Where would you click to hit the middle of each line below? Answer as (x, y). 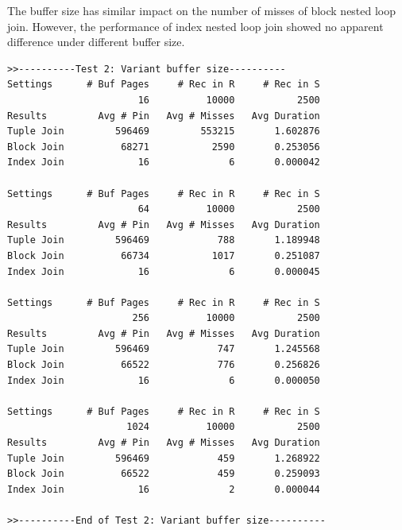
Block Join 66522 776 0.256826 (164, 365)
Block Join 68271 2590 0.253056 (164, 147)
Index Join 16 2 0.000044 (164, 489)
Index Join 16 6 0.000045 (164, 271)
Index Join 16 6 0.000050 (164, 380)
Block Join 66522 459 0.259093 (164, 474)
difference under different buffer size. (96, 42)
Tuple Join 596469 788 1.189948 (164, 240)
